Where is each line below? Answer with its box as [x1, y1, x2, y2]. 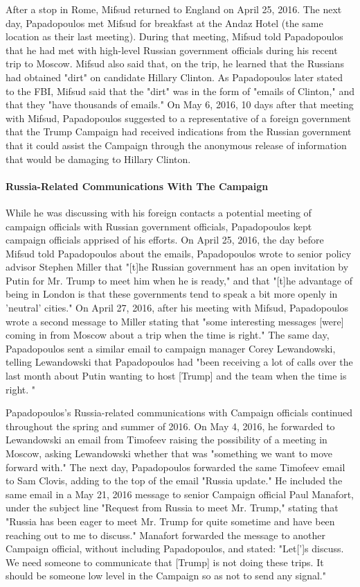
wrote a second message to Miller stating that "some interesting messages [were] [6, 314, 344, 328]
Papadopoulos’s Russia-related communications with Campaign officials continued [6, 405, 353, 420]
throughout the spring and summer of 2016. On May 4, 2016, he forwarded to [6, 418, 335, 433]
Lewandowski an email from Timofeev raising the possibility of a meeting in [6, 432, 327, 447]
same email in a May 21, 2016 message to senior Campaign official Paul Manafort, [6, 486, 354, 501]
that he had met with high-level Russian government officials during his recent [6, 42, 338, 57]
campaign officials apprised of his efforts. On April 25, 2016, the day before [6, 232, 324, 247]
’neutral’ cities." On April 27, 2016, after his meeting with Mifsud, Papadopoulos [6, 300, 349, 315]
